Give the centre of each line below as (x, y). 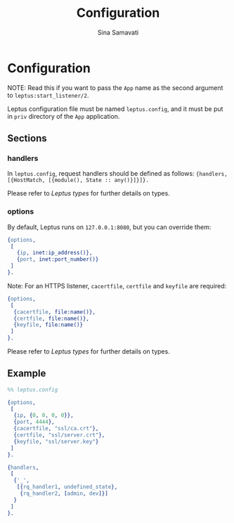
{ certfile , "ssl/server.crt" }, (59, 435)
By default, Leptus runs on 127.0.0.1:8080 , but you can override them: (109, 227)
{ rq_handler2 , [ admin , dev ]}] (64, 493)
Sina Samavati (118, 32)
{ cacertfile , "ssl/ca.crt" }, (56, 429)
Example (27, 374)
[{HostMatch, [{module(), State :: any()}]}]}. (78, 181)
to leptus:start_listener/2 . (48, 95)
